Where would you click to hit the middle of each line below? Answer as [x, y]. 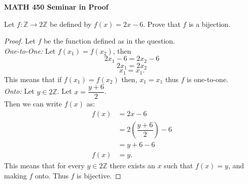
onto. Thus [52, 175]
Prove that [164, 24]
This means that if [33, 79]
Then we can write [33, 104]
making [15, 175]
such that [179, 165]
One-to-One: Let [30, 50]
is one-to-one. [207, 79]
